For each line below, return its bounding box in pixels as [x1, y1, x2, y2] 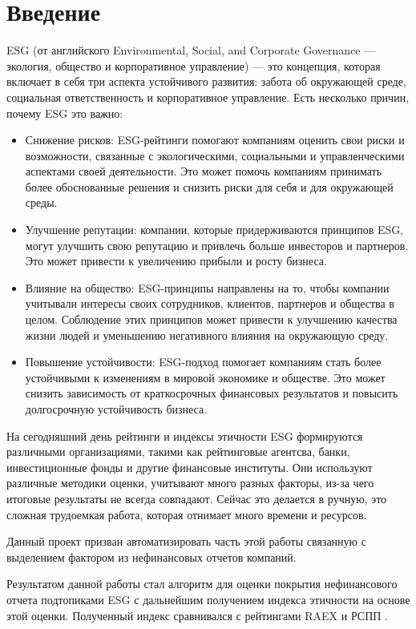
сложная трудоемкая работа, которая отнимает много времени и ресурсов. [6, 506, 367, 522]
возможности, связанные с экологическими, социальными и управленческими [25, 147, 405, 163]
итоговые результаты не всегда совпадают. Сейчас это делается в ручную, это [6, 490, 387, 506]
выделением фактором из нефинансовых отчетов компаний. [6, 548, 297, 565]
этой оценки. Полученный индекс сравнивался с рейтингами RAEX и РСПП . [6, 607, 388, 623]
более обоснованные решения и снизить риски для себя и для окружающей [25, 178, 394, 195]
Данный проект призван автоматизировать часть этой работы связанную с [6, 533, 366, 550]
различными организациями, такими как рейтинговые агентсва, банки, [6, 443, 350, 460]
